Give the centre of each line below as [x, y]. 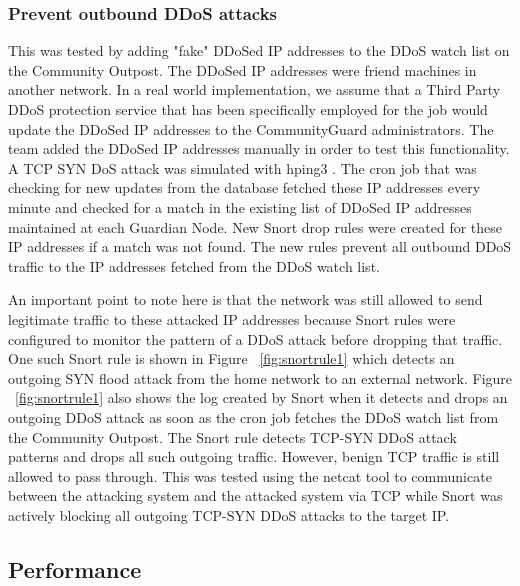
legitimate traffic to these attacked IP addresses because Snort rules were [232, 318]
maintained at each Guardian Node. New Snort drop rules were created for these [255, 226]
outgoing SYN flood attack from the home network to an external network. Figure [260, 377]
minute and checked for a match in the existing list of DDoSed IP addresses [240, 206]
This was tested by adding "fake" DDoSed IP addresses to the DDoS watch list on [259, 50]
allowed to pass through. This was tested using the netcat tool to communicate [250, 475]
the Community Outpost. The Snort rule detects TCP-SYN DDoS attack [232, 436]
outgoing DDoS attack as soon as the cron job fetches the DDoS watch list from [253, 416]
